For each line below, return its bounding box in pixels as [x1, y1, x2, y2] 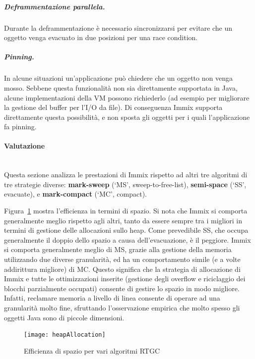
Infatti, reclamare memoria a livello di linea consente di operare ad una [4, 293, 220, 303]
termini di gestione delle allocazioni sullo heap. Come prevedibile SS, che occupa [4, 225, 249, 235]
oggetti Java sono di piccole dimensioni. [4, 312, 125, 322]
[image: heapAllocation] [24, 331, 106, 339]
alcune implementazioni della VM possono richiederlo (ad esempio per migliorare [4, 92, 250, 103]
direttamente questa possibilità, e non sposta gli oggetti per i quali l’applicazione [4, 111, 250, 122]
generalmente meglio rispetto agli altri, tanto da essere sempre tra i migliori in [4, 215, 243, 225]
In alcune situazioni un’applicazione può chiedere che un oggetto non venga [4, 73, 233, 83]
